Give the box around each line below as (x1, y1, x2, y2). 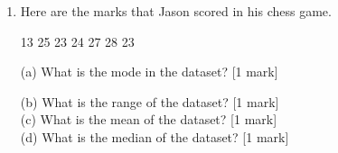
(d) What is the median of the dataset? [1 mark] (20, 127, 289, 146)
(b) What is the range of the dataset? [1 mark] (20, 92, 279, 111)
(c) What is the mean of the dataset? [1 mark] (20, 110, 277, 129)
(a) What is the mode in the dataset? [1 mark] (20, 62, 278, 81)
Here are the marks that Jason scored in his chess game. (20, 2, 332, 20)
